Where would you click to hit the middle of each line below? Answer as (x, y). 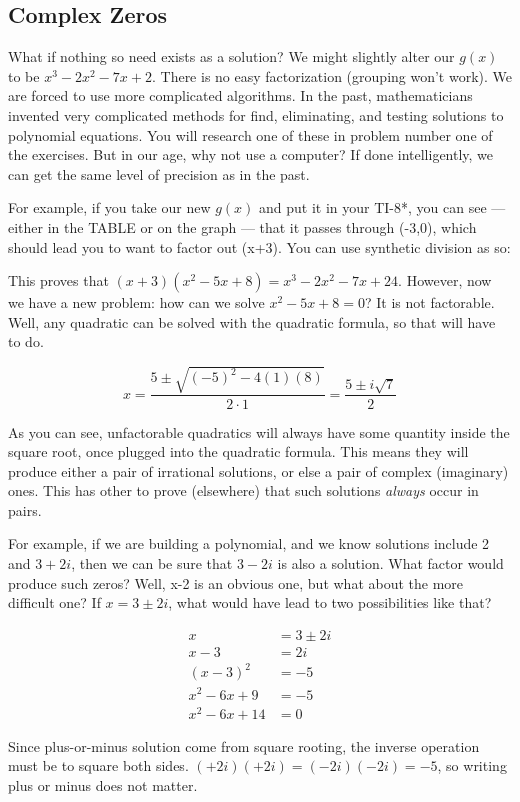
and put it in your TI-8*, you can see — (382, 207)
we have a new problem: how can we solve (136, 302)
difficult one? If (54, 602)
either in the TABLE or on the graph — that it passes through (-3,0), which (242, 226)
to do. (26, 341)
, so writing (472, 765)
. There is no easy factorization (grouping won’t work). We (332, 75)
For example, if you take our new (109, 207)
